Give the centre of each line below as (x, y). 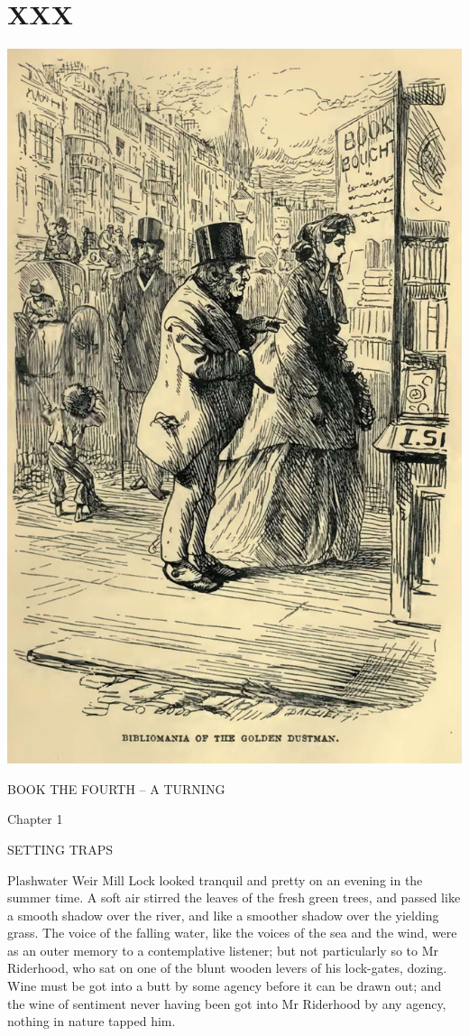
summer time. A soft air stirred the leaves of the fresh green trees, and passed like (234, 897)
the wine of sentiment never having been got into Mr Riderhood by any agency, (227, 1003)
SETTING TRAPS (60, 849)
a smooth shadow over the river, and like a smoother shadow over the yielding (223, 915)
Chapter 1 (35, 819)
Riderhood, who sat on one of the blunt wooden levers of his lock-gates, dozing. (227, 968)
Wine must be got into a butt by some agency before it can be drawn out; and (225, 986)
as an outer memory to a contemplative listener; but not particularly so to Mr (223, 950)
